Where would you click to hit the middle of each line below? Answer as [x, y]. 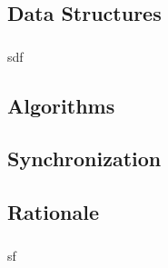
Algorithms [61, 105]
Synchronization [84, 159]
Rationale [53, 212]
